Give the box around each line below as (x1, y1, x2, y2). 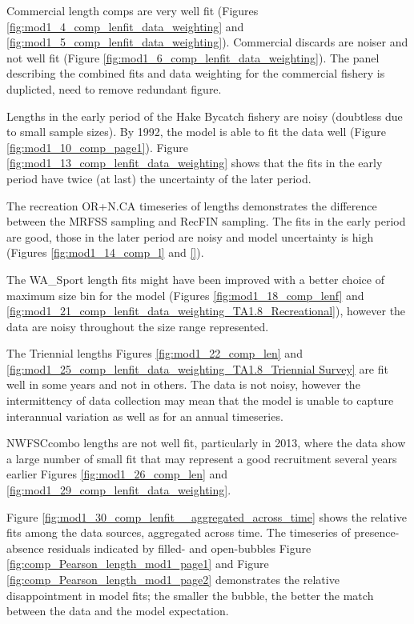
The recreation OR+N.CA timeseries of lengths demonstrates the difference (6, 197, 377, 214)
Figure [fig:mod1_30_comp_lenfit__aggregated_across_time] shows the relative (6, 508, 407, 525)
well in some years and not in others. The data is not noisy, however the (6, 376, 360, 393)
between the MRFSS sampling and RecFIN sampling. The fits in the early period (6, 213, 406, 230)
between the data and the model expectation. (6, 602, 229, 619)
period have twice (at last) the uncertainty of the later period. (6, 170, 312, 186)
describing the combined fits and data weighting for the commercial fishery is (6, 65, 385, 82)
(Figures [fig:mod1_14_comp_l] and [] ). (6, 244, 204, 261)
